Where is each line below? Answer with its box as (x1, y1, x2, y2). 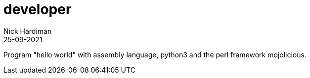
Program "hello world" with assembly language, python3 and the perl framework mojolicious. (3, 50, 307, 59)
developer (3, 1, 72, 18)
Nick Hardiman (3, 26, 52, 35)
